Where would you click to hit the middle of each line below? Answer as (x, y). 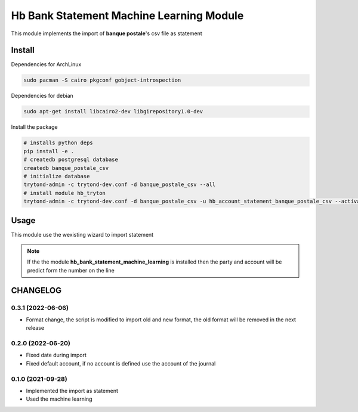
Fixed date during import (56, 355)
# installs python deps (58, 143)
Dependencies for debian (42, 96)
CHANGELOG (36, 290)
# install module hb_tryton (64, 193)
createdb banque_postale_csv (66, 168)
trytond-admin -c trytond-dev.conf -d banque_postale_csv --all (120, 185)
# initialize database (57, 176)
